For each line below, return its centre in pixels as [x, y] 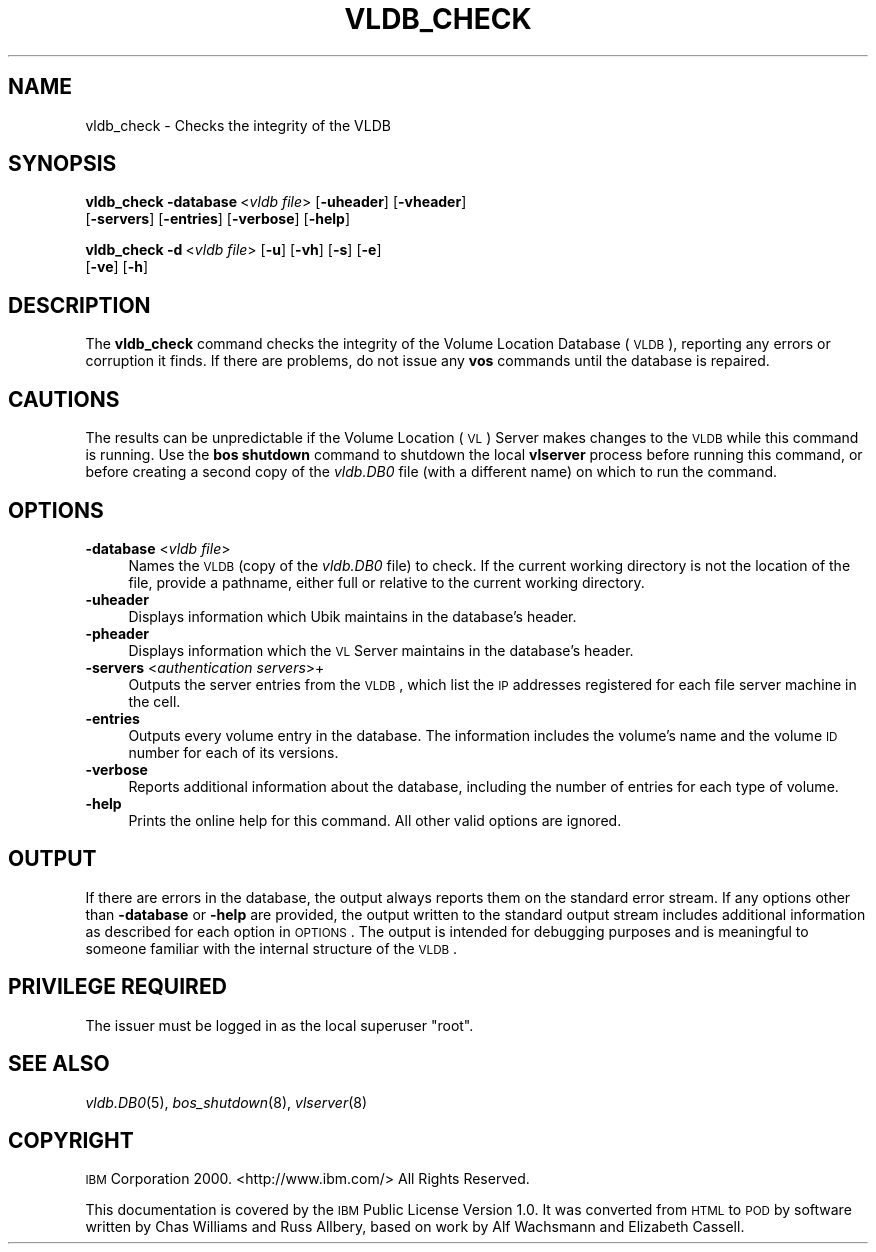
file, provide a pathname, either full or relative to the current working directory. [386, 582]
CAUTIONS [64, 399]
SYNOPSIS [62, 164]
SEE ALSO [59, 1064]
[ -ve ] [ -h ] [117, 267]
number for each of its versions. [233, 752]
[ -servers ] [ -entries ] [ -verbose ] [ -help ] [218, 219]
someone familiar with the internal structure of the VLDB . [271, 948]
